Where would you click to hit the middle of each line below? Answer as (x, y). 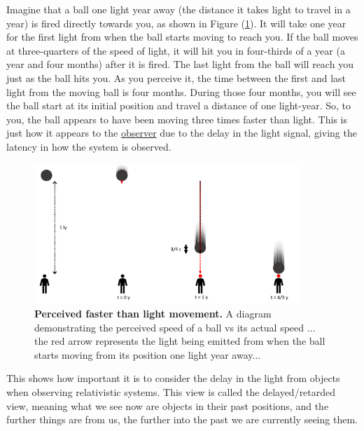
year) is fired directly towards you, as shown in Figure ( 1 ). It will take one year (176, 23)
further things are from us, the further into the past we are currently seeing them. (182, 419)
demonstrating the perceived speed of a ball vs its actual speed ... (175, 327)
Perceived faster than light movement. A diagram (153, 313)
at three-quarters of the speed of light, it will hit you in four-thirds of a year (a (176, 50)
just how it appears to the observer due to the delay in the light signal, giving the (182, 133)
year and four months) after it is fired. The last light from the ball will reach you (180, 64)
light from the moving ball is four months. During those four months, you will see (181, 91)
